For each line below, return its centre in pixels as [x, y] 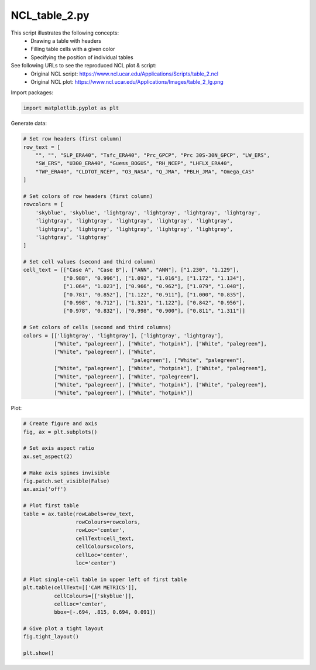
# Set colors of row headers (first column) [88, 196]
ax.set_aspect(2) [48, 456]
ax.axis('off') [45, 489]
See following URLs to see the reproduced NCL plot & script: [84, 66]
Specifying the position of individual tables [82, 57]
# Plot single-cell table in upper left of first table [105, 579]
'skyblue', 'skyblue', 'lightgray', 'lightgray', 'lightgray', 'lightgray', [148, 213]
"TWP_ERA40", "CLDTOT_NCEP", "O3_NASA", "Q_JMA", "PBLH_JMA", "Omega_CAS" [145, 172]
